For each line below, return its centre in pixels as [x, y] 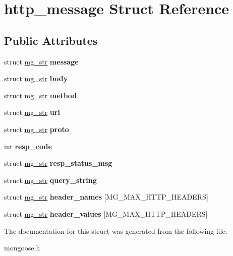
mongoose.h [22, 248]
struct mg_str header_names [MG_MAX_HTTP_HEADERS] [106, 197]
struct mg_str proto [37, 129]
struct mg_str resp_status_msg [58, 163]
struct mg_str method [41, 95]
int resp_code [28, 146]
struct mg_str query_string [50, 180]
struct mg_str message [41, 61]
